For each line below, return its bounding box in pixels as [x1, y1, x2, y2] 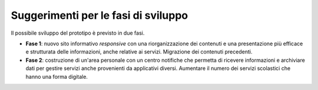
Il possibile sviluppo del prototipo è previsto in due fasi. [11, 29, 145, 36]
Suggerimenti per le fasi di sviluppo [11, 9, 188, 22]
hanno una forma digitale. [25, 73, 88, 80]
